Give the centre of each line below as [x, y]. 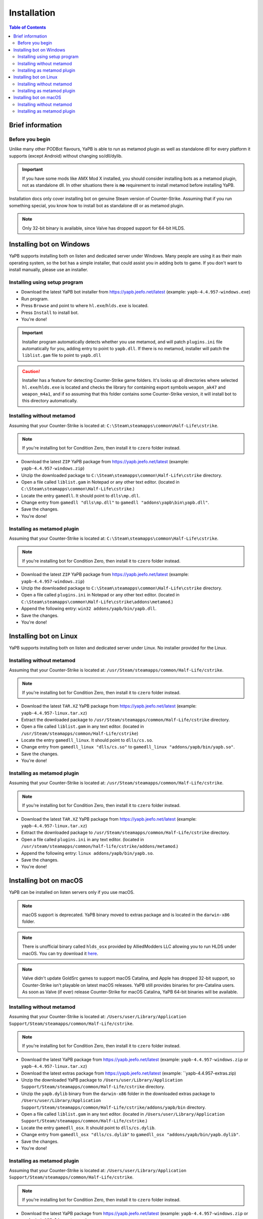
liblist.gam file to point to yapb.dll [62, 355]
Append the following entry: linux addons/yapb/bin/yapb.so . [88, 853]
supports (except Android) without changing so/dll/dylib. [66, 156]
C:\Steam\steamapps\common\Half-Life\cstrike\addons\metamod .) [97, 602]
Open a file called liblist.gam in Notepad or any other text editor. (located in [100, 482]
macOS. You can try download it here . [60, 953]
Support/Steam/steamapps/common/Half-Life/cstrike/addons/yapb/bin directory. [114, 1107]
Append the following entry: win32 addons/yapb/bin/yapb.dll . [89, 609]
